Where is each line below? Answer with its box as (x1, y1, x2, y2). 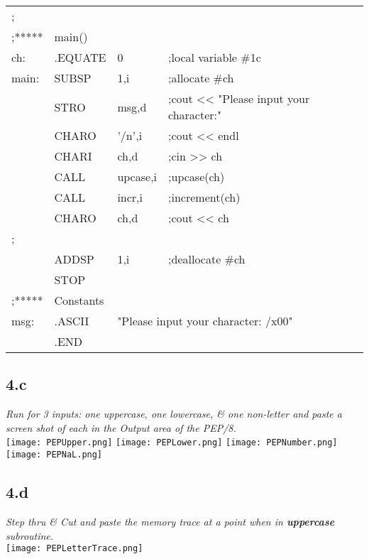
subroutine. (6, 528, 54, 543)
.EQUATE (54, 49, 106, 65)
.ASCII (54, 313, 89, 329)
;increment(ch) (168, 189, 241, 205)
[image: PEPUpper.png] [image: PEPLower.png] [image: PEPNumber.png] (6, 438, 338, 448)
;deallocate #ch (168, 251, 246, 267)
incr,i (117, 189, 143, 205)
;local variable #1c (168, 49, 261, 65)
